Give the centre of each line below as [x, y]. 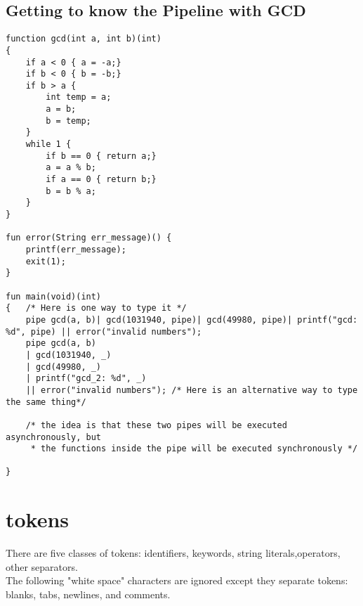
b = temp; [68, 121]
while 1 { [48, 144]
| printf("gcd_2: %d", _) [86, 379]
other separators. [42, 566]
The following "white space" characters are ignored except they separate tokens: [177, 580]
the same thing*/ [46, 402]
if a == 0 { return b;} [101, 180]
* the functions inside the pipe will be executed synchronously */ [194, 449]
